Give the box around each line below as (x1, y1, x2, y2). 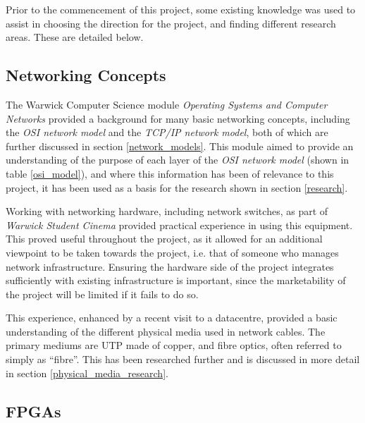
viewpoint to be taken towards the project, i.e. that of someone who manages (6, 245, 339, 259)
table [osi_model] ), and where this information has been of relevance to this (6, 166, 334, 180)
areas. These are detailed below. (6, 30, 144, 44)
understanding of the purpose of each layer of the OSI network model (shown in (6, 152, 349, 167)
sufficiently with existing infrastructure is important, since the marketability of (6, 273, 346, 288)
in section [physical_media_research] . (6, 365, 168, 380)
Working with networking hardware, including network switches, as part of (6, 204, 328, 219)
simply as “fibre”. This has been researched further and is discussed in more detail (6, 352, 360, 367)
